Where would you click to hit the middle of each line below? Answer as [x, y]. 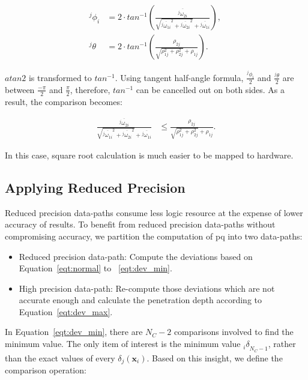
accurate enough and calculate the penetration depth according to [140, 300]
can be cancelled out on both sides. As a [210, 89]
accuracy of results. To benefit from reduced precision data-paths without [140, 224]
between [20, 89]
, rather [282, 344]
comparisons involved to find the [234, 332]
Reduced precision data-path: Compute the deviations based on [136, 256]
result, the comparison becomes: [64, 101]
